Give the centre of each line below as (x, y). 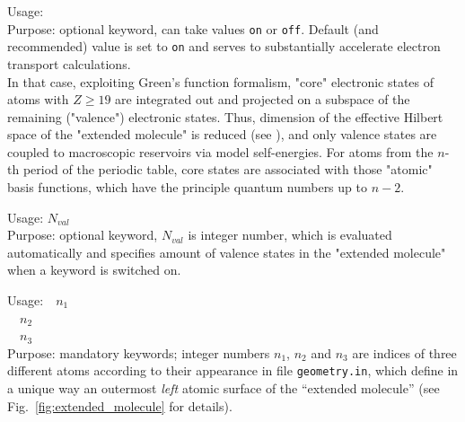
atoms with (38, 99)
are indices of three (404, 352)
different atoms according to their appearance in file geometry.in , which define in (233, 370)
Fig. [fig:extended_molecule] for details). (120, 405)
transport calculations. (69, 63)
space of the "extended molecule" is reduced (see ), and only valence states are (222, 134)
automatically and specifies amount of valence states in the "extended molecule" (227, 252)
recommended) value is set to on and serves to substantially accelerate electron (224, 46)
